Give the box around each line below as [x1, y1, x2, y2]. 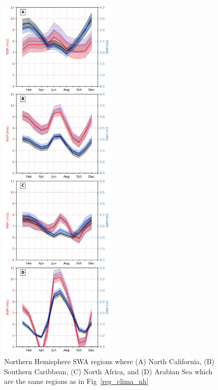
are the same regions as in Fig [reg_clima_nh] [4, 376, 149, 386]
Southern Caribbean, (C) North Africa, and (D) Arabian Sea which [4, 366, 213, 376]
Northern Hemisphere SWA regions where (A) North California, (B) [4, 356, 214, 366]
